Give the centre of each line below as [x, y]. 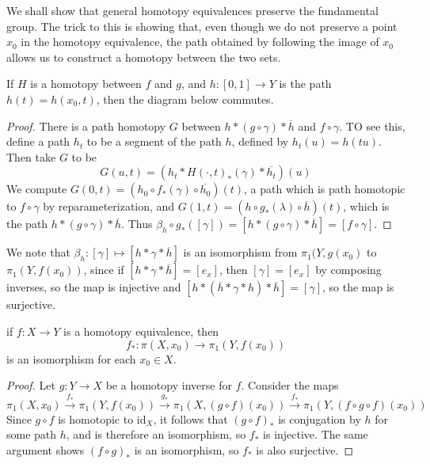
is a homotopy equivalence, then [141, 331]
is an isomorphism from [240, 252]
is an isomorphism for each [71, 358]
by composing [348, 270]
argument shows [46, 449]
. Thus [137, 224]
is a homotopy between [86, 84]
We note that [38, 252]
